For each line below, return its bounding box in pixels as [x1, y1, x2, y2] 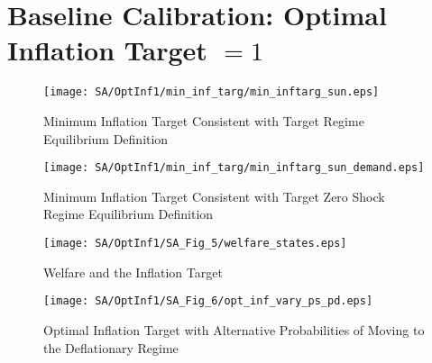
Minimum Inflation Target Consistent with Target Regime [43, 111, 364, 130]
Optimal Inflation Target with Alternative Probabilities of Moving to [43, 320, 425, 339]
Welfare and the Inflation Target [43, 262, 223, 281]
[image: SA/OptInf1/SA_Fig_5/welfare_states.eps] [43, 237, 347, 250]
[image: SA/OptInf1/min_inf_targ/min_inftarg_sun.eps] [43, 86, 380, 99]
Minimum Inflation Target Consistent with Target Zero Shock [43, 186, 385, 205]
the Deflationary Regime [43, 338, 179, 357]
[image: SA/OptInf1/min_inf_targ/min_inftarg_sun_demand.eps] [43, 161, 425, 175]
